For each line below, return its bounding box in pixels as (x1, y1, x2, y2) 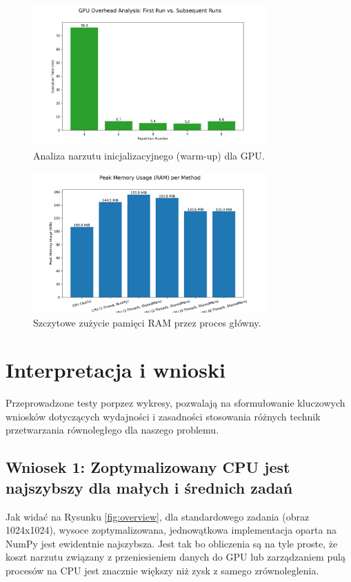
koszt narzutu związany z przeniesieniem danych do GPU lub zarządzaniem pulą (6, 550, 345, 564)
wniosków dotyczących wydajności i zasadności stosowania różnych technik (6, 409, 321, 423)
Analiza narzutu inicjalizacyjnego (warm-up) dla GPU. (33, 148, 265, 162)
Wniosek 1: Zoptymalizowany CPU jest (6, 456, 290, 478)
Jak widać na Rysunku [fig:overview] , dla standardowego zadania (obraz (6, 509, 310, 523)
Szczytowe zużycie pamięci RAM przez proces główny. (33, 315, 261, 329)
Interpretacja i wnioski (6, 356, 225, 384)
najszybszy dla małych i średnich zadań (6, 476, 293, 498)
